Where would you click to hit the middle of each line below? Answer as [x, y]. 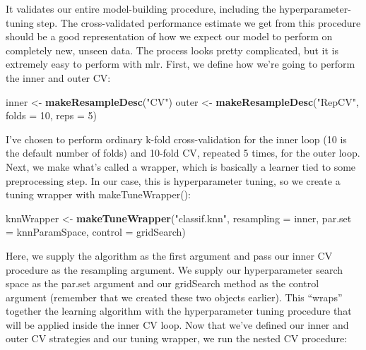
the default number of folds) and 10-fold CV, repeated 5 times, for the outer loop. [183, 153]
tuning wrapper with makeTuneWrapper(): [98, 194]
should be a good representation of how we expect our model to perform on [169, 36]
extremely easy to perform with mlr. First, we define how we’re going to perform [181, 64]
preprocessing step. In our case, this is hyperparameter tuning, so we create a [173, 180]
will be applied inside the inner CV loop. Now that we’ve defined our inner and [177, 324]
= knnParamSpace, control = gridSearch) [96, 232]
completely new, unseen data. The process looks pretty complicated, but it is [172, 50]
